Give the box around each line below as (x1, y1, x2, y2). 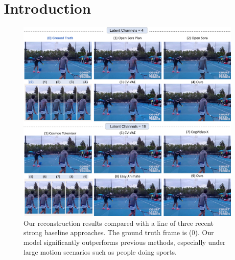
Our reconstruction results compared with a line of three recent (23, 217, 213, 228)
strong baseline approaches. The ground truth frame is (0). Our (23, 227, 214, 238)
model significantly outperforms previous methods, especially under (23, 237, 226, 247)
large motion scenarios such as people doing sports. (23, 246, 177, 257)
